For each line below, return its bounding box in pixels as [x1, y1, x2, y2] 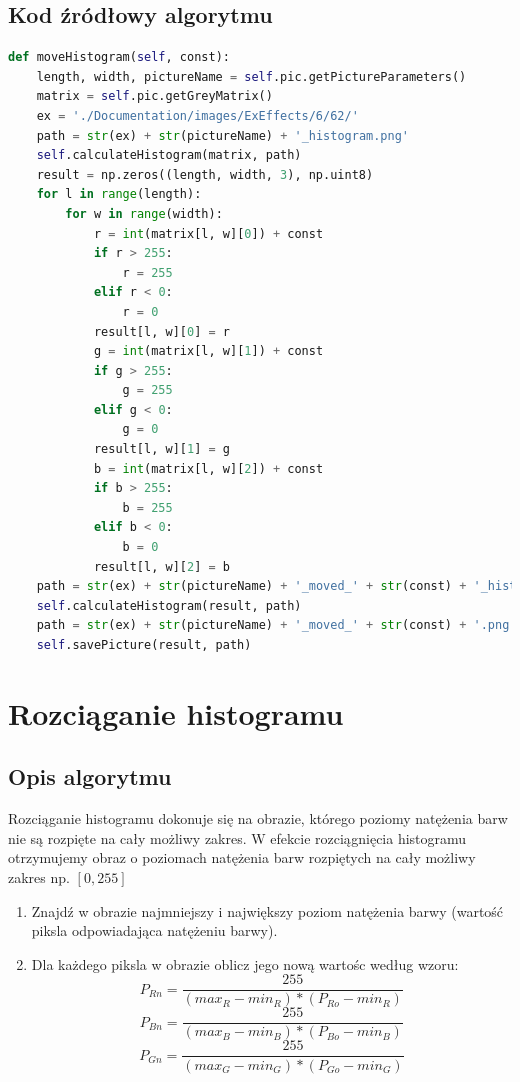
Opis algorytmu [8, 761, 172, 792]
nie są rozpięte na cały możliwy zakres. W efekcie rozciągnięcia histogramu [8, 827, 467, 848]
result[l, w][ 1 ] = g [93, 442, 230, 457]
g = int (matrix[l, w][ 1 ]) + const [93, 344, 324, 359]
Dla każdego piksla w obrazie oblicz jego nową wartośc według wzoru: [31, 953, 459, 974]
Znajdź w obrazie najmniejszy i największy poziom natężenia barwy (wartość [31, 900, 504, 921]
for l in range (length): [36, 187, 202, 202]
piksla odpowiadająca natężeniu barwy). [31, 920, 278, 941]
